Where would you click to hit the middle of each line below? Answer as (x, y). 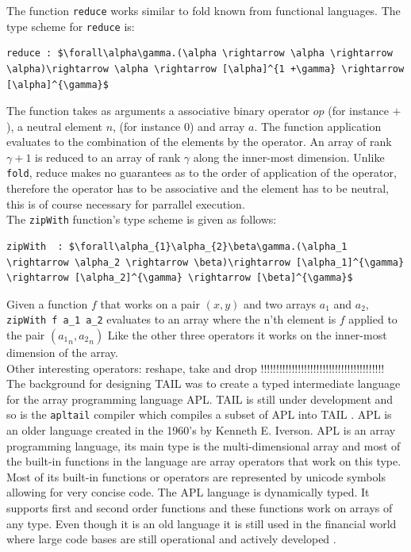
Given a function (47, 303)
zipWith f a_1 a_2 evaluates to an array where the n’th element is (171, 319)
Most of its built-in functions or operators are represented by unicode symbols (196, 476)
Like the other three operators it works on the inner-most (247, 335)
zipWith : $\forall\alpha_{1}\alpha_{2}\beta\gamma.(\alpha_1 (177, 246)
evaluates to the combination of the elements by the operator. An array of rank (199, 142)
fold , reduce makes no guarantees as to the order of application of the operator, (202, 172)
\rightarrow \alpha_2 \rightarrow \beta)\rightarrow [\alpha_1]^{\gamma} (205, 262)
